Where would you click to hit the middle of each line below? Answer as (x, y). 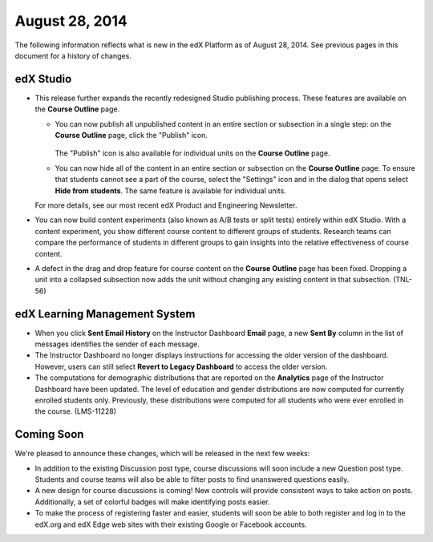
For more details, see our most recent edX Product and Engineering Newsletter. (166, 205)
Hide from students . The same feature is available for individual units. (170, 190)
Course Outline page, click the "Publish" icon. (132, 135)
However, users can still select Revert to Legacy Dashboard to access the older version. (181, 366)
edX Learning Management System (105, 314)
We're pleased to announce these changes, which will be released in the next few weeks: (162, 454)
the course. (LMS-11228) (75, 411)
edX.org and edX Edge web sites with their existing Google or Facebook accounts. (171, 524)
